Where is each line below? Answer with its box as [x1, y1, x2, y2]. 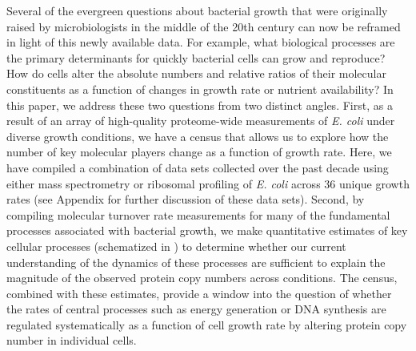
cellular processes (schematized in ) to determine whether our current [6, 237, 346, 254]
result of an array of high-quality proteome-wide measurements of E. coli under [6, 112, 395, 129]
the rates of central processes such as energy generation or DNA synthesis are [6, 301, 386, 317]
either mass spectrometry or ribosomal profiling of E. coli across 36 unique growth [6, 175, 410, 192]
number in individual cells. [6, 332, 137, 349]
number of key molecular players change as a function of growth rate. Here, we [6, 143, 392, 160]
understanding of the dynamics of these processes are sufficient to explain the [6, 253, 386, 270]
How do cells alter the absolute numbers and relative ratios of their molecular [6, 65, 386, 82]
